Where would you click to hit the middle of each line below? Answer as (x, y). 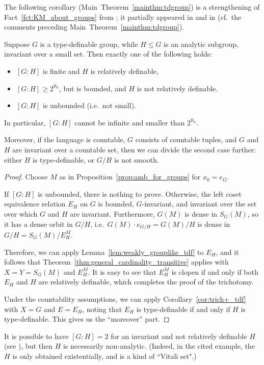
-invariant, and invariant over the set (199, 204)
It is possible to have (36, 336)
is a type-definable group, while (89, 44)
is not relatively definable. (177, 88)
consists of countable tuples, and (186, 139)
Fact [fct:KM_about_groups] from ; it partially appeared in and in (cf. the (123, 17)
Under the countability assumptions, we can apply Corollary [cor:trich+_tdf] (125, 298)
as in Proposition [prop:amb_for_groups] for (130, 177)
